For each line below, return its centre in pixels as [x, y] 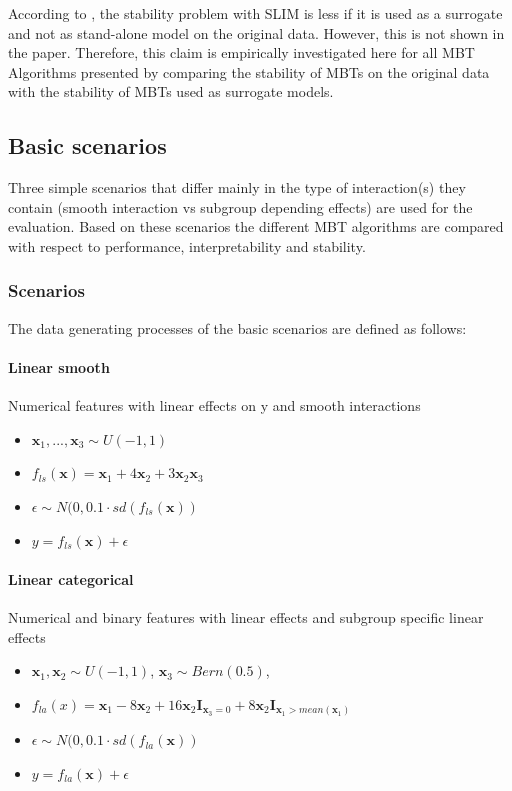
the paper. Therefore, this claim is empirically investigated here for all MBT [241, 52]
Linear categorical [71, 578]
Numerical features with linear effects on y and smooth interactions [214, 405]
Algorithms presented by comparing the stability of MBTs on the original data [249, 71]
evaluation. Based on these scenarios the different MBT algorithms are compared [256, 226]
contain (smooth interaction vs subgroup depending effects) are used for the [240, 206]
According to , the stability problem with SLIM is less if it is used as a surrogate [255, 13]
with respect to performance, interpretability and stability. [187, 245]
